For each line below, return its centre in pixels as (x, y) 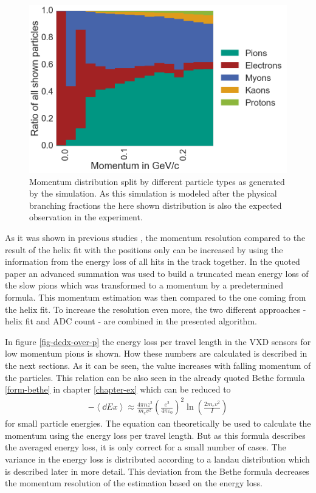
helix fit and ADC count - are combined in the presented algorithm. (131, 321)
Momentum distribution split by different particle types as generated (157, 181)
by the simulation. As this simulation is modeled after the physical (153, 193)
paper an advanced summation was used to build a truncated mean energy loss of (157, 273)
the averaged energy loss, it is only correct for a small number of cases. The (146, 447)
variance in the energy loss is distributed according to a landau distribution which (157, 459)
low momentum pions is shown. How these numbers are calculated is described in (156, 353)
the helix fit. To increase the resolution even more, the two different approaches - (156, 309)
